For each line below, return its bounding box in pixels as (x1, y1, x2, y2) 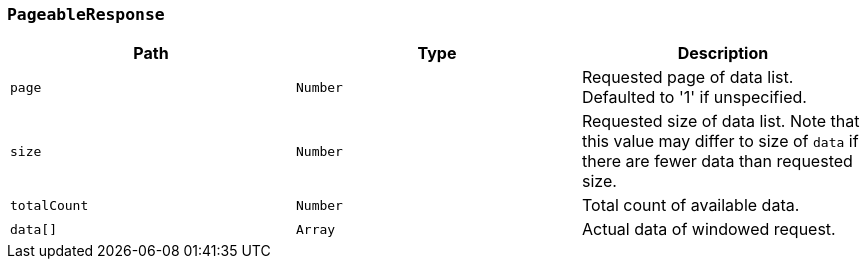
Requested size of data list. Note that (581, 111, 860, 132)
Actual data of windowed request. (581, 219, 836, 240)
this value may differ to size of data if (581, 131, 859, 152)
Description (677, 43, 769, 64)
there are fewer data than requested (581, 151, 853, 172)
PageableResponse (7, 5, 165, 24)
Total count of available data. (581, 195, 800, 216)
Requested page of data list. (581, 67, 794, 88)
